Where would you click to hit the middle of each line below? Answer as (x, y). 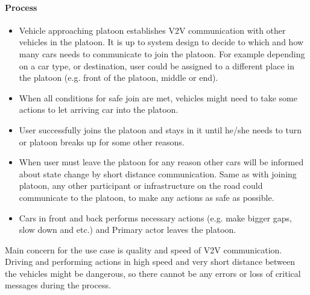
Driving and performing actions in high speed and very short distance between (150, 262)
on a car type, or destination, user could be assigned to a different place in (157, 65)
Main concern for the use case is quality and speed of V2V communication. (144, 249)
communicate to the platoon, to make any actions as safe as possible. (147, 197)
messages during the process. (58, 285)
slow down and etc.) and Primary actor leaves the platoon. (128, 230)
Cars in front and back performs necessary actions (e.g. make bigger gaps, (155, 217)
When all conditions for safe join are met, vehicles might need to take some (158, 97)
